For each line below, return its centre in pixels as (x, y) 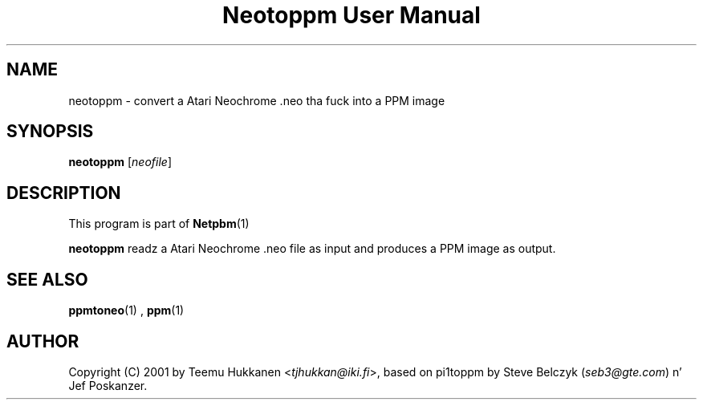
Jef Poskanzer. (108, 385)
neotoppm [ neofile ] (120, 162)
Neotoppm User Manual (351, 15)
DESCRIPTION (64, 193)
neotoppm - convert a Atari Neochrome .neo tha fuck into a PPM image (257, 100)
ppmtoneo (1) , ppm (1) (126, 311)
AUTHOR (43, 341)
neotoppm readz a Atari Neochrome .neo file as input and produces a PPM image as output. (312, 249)
